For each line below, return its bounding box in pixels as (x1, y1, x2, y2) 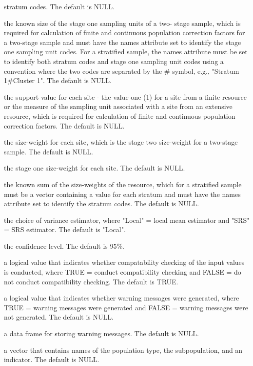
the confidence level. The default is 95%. (4, 240, 125, 251)
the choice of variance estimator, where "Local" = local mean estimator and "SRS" (4, 215, 250, 225)
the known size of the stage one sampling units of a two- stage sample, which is (4, 18, 241, 28)
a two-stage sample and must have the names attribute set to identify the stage (4, 37, 241, 47)
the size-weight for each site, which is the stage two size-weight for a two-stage (4, 137, 238, 147)
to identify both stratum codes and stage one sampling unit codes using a (4, 56, 224, 66)
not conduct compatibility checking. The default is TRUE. (4, 276, 178, 286)
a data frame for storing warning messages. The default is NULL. (4, 328, 199, 339)
